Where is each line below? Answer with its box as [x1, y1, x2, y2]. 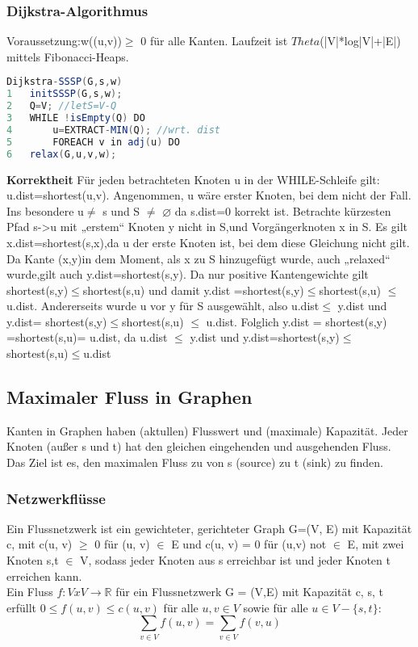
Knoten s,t [6, 552, 59, 569]
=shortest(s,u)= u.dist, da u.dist [6, 329, 168, 346]
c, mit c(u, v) [6, 536, 73, 552]
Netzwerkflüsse [6, 488, 106, 508]
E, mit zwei [347, 536, 404, 552]
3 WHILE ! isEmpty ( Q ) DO [6, 112, 145, 124]
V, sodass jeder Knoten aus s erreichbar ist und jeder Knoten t [80, 552, 391, 569]
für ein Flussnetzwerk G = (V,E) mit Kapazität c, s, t [115, 583, 383, 600]
